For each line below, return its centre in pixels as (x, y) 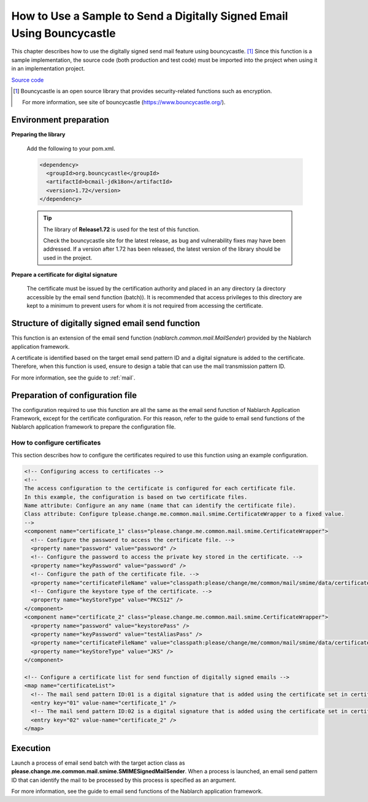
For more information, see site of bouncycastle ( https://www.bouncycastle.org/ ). (124, 102)
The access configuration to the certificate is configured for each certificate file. (160, 488)
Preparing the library (38, 134)
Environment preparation (60, 120)
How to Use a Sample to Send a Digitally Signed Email (150, 16)
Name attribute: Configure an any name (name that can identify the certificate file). (160, 506)
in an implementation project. (48, 69)
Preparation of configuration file (74, 395)
